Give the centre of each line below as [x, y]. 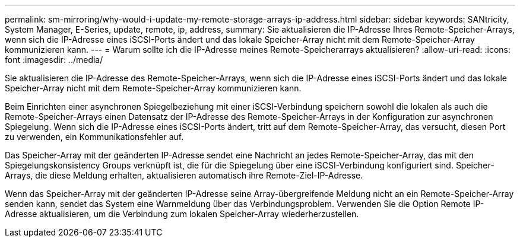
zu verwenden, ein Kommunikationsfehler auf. [94, 137]
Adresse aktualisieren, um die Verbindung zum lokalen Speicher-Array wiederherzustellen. [182, 214]
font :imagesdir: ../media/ [54, 60]
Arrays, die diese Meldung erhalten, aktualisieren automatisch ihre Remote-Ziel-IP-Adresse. [184, 175]
